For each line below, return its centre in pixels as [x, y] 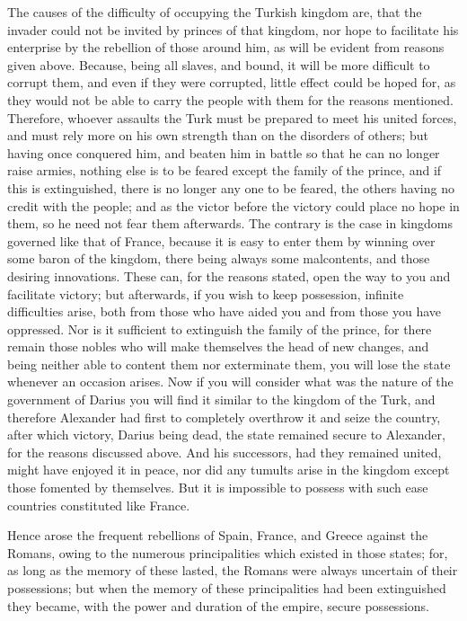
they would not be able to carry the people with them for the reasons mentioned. [230, 99]
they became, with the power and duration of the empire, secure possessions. [218, 605]
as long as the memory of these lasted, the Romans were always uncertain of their [233, 570]
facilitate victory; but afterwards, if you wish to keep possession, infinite [206, 293]
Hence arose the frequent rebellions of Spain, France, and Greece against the [218, 535]
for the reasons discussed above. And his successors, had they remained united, [225, 452]
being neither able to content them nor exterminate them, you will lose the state [229, 364]
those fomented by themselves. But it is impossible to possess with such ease [218, 488]
